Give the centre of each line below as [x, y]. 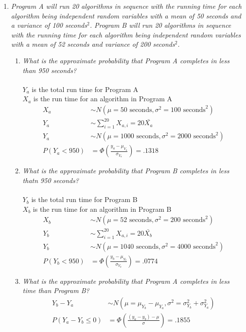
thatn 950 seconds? [51, 180]
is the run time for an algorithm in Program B [102, 209]
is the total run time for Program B [84, 199]
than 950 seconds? [50, 70]
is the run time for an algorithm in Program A [103, 99]
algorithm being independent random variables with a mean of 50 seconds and [126, 15]
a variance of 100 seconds [49, 25]
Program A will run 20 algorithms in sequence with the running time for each [126, 6]
